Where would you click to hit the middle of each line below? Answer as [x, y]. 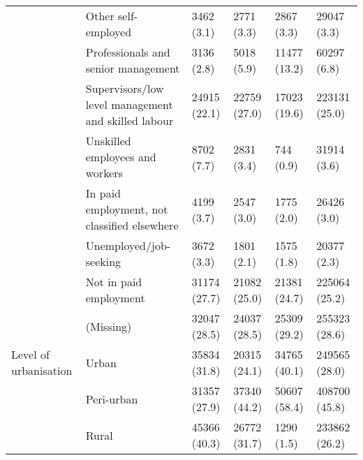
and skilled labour [129, 120]
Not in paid [114, 282]
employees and [121, 157]
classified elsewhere [132, 225]
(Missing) [109, 326]
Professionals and [128, 52]
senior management [133, 68]
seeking [103, 261]
